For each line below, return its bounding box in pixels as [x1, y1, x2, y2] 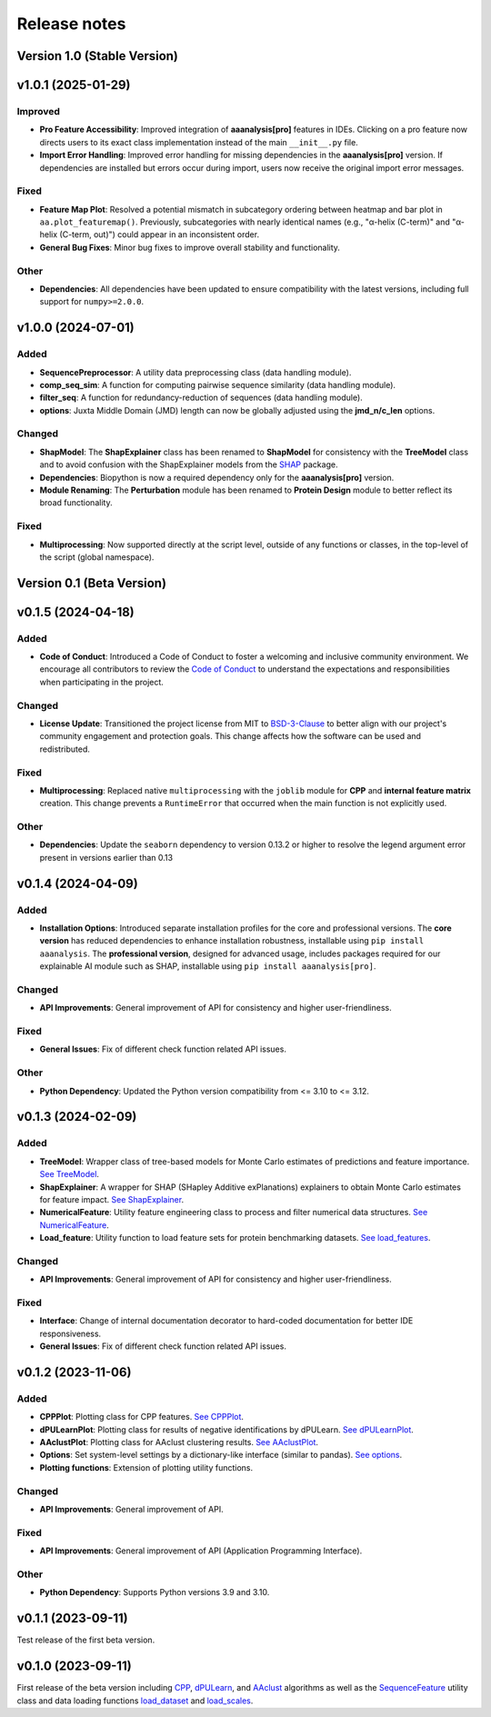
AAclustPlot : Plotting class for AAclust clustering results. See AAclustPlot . [39, 1437, 318, 1448]
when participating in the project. [39, 676, 164, 687]
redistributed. [39, 744, 90, 754]
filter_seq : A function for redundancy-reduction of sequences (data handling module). [39, 392, 363, 404]
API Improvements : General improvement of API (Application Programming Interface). [39, 1545, 363, 1556]
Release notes [16, 14, 126, 34]
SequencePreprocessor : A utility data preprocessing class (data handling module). [39, 366, 352, 377]
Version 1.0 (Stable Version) [16, 48, 179, 64]
